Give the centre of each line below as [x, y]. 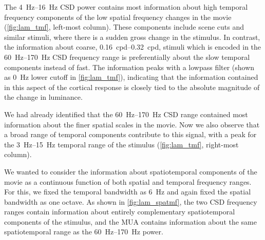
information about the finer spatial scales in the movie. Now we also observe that [132, 124]
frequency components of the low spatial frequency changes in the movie [118, 17]
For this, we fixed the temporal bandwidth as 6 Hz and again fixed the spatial [128, 192]
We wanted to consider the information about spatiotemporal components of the [131, 171]
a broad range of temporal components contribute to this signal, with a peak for [130, 134]
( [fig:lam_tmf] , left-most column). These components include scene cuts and [124, 27]
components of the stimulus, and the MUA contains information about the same [131, 221]
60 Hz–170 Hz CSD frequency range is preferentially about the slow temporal [127, 57]
